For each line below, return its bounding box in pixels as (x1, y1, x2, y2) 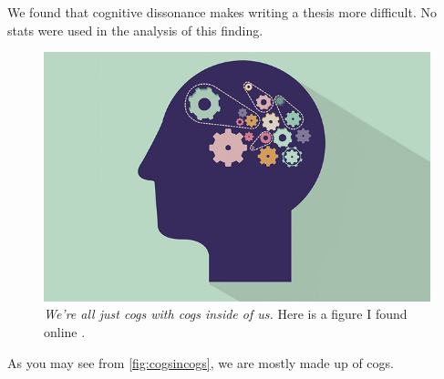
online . (44, 322, 86, 341)
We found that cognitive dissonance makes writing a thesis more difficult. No (7, 3, 438, 21)
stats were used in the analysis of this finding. (7, 20, 263, 39)
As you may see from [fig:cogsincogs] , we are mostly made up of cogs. (7, 353, 394, 372)
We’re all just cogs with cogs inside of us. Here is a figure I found (44, 304, 408, 323)
